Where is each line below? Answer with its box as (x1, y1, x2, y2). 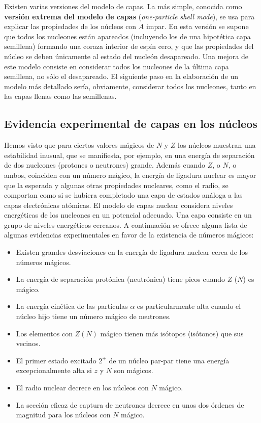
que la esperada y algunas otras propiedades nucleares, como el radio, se (4, 179, 229, 190)
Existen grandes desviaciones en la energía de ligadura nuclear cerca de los (16, 247, 248, 257)
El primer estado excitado (16, 355, 96, 365)
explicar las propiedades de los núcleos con (4, 21, 137, 32)
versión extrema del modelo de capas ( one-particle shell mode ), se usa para (4, 11, 255, 21)
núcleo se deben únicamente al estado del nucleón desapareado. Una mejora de (4, 50, 248, 61)
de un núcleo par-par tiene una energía (109, 355, 230, 365)
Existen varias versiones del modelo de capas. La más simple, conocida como (4, 1, 242, 11)
